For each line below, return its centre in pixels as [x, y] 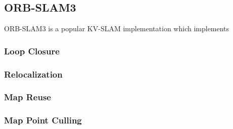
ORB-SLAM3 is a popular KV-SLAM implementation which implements [117, 28]
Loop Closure [32, 51]
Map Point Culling [43, 120]
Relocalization [33, 74]
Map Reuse [28, 97]
